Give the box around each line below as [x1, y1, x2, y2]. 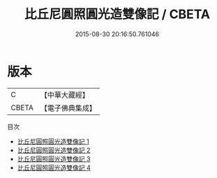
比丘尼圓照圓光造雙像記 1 [17, 137, 89, 145]
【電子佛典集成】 [40, 103, 96, 112]
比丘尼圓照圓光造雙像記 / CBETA [24, 6, 211, 22]
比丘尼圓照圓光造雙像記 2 [17, 146, 91, 154]
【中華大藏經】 [40, 90, 89, 100]
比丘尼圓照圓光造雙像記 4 [17, 163, 91, 172]
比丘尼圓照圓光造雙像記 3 [17, 154, 91, 163]
